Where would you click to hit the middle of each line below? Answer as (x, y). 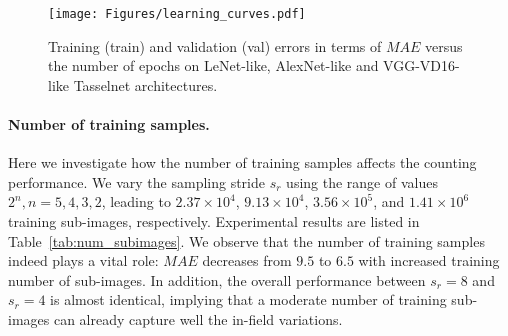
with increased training (429, 260)
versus (444, 45)
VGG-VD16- (421, 65)
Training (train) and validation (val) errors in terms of (215, 45)
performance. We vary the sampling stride (136, 181)
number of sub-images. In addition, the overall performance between (217, 279)
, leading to (136, 201)
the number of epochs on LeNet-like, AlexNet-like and (213, 65)
